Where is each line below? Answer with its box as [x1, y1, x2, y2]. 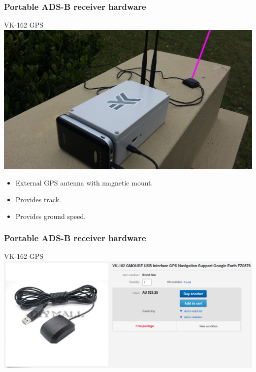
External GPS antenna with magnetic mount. [15, 178, 153, 188]
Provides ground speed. [15, 211, 86, 221]
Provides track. [15, 194, 61, 204]
